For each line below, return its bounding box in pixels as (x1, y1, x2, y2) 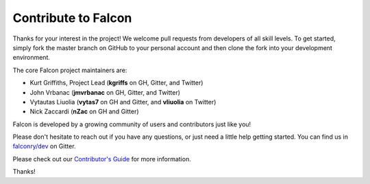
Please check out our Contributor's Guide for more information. (12, 154, 191, 163)
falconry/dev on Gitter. (12, 142, 76, 150)
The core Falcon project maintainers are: (12, 66, 127, 74)
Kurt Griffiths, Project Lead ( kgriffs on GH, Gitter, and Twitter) (29, 79, 203, 87)
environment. (12, 54, 51, 62)
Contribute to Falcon (12, 10, 132, 25)
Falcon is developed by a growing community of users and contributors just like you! (12, 120, 251, 128)
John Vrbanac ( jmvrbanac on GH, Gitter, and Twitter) (29, 88, 181, 96)
